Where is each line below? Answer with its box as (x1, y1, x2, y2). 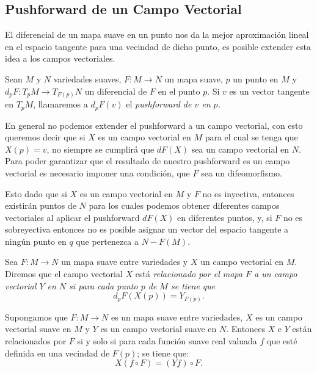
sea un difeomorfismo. (201, 166, 282, 179)
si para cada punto (69, 279, 138, 292)
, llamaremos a (33, 98, 88, 110)
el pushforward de (126, 98, 192, 110)
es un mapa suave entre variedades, (111, 310, 243, 323)
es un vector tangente (229, 84, 310, 97)
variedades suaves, (53, 72, 122, 85)
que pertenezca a (76, 234, 139, 247)
